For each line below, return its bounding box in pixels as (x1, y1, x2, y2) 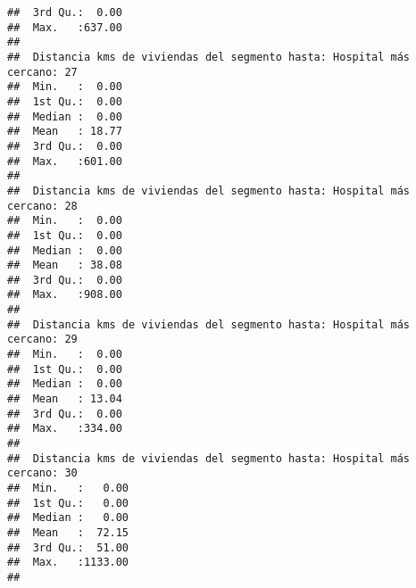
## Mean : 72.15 (7, 526, 129, 539)
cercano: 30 (7, 467, 78, 480)
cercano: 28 (7, 199, 78, 212)
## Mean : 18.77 (7, 125, 122, 138)
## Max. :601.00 (7, 154, 122, 168)
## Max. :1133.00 (7, 556, 129, 569)
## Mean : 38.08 (7, 259, 122, 272)
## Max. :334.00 (7, 422, 122, 435)
